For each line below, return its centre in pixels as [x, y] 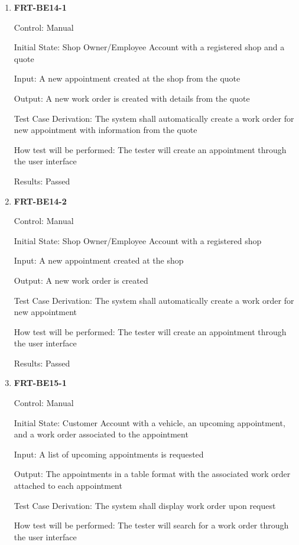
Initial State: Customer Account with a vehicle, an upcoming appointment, [149, 422]
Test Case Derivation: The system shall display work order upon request [145, 505]
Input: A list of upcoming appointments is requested [109, 454]
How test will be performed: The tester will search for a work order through [151, 525]
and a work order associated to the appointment [101, 434]
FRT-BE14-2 [40, 201]
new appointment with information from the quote [105, 130]
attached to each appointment [68, 486]
